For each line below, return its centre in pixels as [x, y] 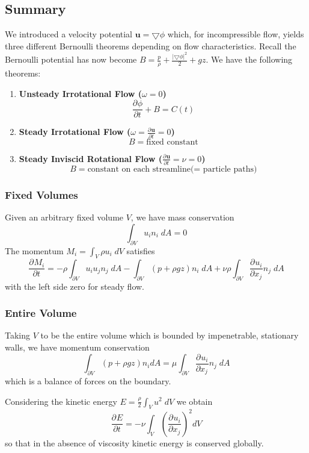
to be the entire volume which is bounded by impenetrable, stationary [170, 335]
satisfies [141, 250]
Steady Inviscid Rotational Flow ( [90, 158]
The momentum [34, 250]
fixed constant [172, 142]
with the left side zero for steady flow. [75, 286]
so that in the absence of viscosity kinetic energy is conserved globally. [134, 442]
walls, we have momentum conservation [77, 347]
